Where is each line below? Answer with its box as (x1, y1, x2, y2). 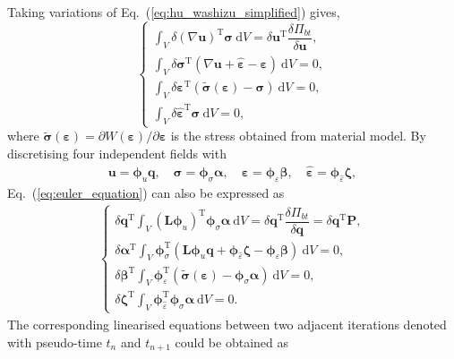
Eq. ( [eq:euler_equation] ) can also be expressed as (7, 183, 285, 201)
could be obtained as (175, 332, 288, 351)
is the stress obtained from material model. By (170, 126, 426, 145)
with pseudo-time (7, 332, 102, 351)
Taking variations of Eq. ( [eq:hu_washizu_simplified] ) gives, (7, 3, 340, 21)
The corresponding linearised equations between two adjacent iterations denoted (7, 314, 447, 333)
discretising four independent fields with (7, 144, 227, 163)
